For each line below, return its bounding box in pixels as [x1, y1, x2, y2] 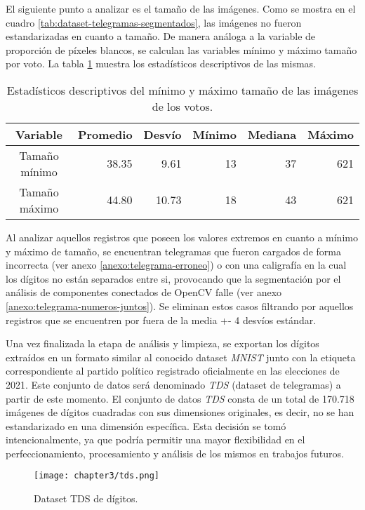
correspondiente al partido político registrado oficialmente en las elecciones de [6, 363, 340, 378]
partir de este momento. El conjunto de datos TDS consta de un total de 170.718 [6, 391, 354, 405]
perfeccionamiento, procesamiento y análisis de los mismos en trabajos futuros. [6, 445, 344, 460]
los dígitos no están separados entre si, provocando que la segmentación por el [6, 271, 341, 286]
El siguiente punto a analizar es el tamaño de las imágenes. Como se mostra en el [6, 1, 356, 15]
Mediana [247, 126, 297, 142]
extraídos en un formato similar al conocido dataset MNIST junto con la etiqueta [6, 349, 356, 364]
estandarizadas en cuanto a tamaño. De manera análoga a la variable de [6, 29, 316, 43]
